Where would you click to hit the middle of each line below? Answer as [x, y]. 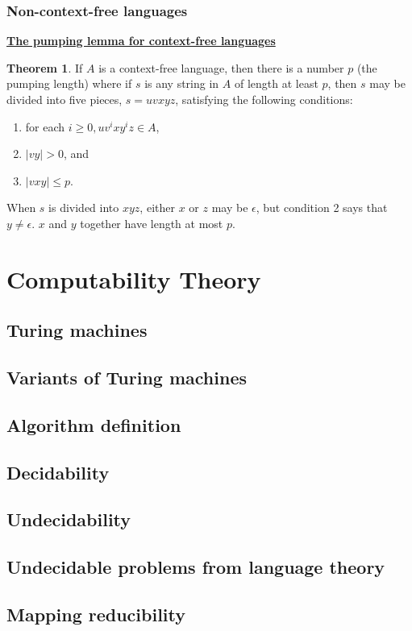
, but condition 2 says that [322, 208]
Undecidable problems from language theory [196, 567]
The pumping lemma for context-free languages [141, 41]
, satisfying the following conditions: [264, 99]
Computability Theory [134, 278]
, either [157, 208]
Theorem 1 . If [45, 67]
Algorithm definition [94, 424]
